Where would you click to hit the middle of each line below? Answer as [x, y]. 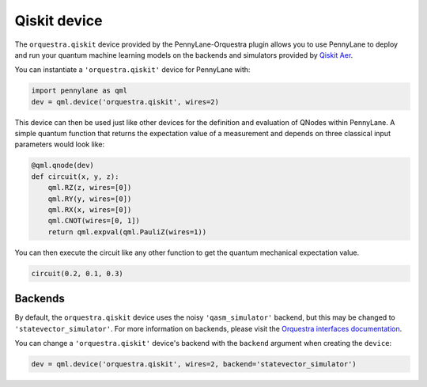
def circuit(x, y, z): [75, 176]
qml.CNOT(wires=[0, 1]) [94, 221]
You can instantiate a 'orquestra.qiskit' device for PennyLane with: [132, 70]
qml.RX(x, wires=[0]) [90, 210]
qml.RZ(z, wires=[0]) [90, 188]
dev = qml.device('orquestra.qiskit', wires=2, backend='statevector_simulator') [194, 364]
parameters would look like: [60, 144]
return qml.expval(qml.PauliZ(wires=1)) [127, 232]
